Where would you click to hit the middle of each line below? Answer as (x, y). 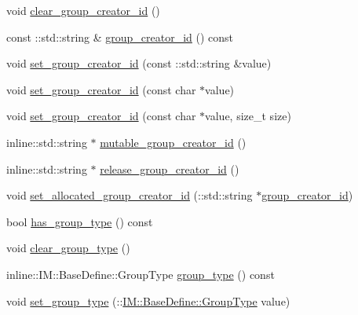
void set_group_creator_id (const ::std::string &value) (139, 63)
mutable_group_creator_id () (173, 142)
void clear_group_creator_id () (83, 10)
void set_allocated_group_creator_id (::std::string (130, 195)
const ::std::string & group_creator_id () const (120, 37)
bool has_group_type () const (80, 221)
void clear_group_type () (68, 248)
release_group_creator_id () (170, 168)
